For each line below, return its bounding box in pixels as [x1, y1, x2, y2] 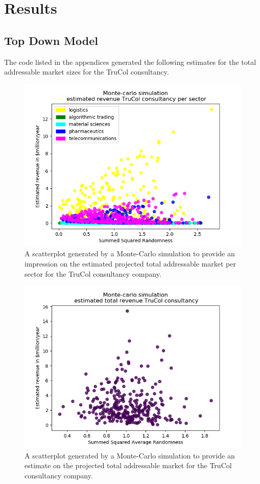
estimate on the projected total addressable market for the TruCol [25, 460, 232, 471]
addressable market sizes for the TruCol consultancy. [4, 66, 169, 77]
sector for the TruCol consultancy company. [25, 268, 161, 279]
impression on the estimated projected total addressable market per [25, 258, 236, 269]
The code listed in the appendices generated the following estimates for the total [4, 56, 256, 67]
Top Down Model [4, 32, 99, 48]
